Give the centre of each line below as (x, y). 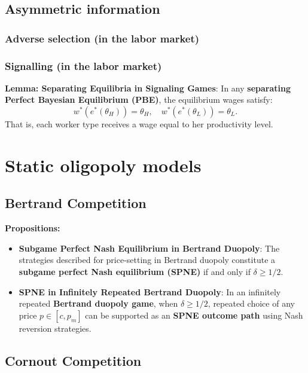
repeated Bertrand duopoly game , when (98, 303)
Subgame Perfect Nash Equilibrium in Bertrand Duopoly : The (149, 248)
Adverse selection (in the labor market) (102, 38)
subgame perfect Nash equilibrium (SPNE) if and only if (135, 271)
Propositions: (33, 228)
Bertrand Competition (76, 203)
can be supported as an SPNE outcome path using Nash (194, 315)
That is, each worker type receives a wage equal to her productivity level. (139, 124)
